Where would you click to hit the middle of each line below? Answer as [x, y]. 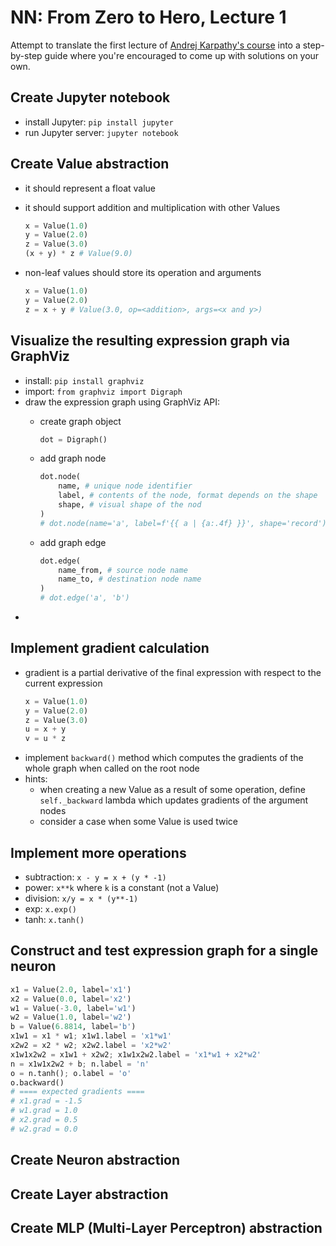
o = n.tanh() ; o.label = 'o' [71, 1073]
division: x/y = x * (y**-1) [81, 898]
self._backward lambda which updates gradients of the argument [174, 800]
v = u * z [45, 739]
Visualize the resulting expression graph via [150, 341]
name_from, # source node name [123, 570]
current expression [63, 683]
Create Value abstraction [90, 164]
